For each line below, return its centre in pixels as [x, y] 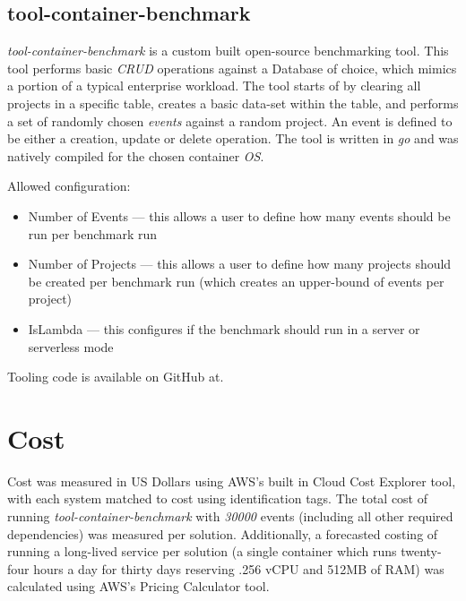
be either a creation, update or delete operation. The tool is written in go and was [233, 138]
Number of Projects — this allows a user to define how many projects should [240, 264]
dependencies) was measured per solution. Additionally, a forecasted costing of [223, 533]
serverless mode [71, 346]
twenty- [421, 551]
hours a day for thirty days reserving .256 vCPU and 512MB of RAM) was [239, 568]
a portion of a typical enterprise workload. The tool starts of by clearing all [214, 86]
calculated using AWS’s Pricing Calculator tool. [138, 586]
